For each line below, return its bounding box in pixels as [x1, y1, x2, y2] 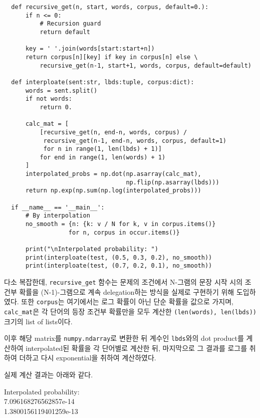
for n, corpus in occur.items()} [68, 229, 180, 236]
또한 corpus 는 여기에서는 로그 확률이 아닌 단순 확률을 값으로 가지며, [21, 296, 234, 307]
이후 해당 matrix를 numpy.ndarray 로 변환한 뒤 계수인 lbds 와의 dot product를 [4, 333, 244, 343]
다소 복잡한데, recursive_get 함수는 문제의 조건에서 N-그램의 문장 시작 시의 [4, 277, 243, 287]
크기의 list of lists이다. [4, 316, 73, 326]
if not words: [25, 95, 73, 103]
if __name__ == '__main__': [11, 203, 105, 211]
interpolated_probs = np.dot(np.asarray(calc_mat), [25, 170, 201, 178]
